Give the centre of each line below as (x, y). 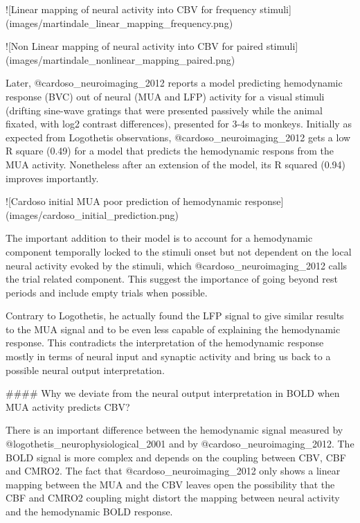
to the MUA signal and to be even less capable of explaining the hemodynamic (173, 329)
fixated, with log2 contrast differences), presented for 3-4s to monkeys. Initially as (179, 124)
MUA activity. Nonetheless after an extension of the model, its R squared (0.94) (176, 164)
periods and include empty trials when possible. (107, 292)
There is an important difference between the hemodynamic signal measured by (174, 430)
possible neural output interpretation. (85, 370)
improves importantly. (52, 178)
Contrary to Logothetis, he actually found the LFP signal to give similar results (175, 316)
